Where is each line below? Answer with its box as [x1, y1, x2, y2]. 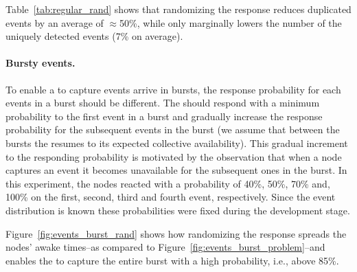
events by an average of [5, 15, 104, 30]
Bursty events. [5, 56, 76, 70]
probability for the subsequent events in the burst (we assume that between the [5, 122, 340, 137]
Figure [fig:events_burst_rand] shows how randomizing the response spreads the [5, 226, 347, 240]
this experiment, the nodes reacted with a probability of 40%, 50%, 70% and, [5, 176, 330, 190]
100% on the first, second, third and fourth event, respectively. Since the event [5, 190, 336, 204]
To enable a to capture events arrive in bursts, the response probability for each [5, 82, 341, 96]
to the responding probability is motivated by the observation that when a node [5, 149, 342, 163]
